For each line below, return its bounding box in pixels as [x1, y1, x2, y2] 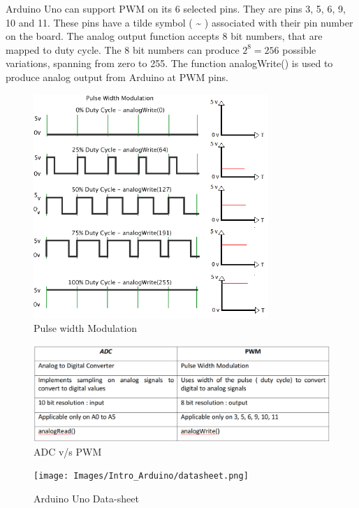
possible [282, 42, 316, 57]
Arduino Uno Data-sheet [34, 491, 139, 505]
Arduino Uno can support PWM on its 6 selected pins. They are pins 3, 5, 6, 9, [6, 1, 346, 15]
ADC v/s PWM [34, 444, 102, 458]
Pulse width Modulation [34, 321, 138, 335]
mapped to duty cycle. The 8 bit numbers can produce [6, 42, 240, 57]
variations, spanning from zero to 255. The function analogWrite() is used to [6, 56, 333, 71]
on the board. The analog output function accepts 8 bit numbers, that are [6, 29, 323, 43]
